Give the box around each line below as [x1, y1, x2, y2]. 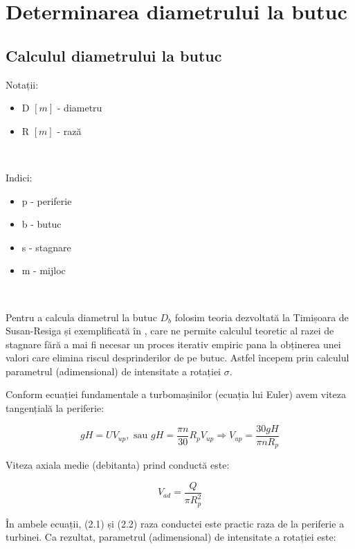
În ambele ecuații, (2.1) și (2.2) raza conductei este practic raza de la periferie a [6, 516, 345, 530]
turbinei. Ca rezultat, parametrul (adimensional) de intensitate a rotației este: [6, 530, 336, 544]
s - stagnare [21, 240, 71, 254]
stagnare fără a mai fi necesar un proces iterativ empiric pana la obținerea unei [6, 336, 341, 351]
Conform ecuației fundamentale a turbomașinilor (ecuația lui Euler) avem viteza [6, 387, 346, 402]
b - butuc [21, 217, 62, 231]
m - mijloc [21, 263, 66, 278]
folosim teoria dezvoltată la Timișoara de [174, 309, 349, 324]
